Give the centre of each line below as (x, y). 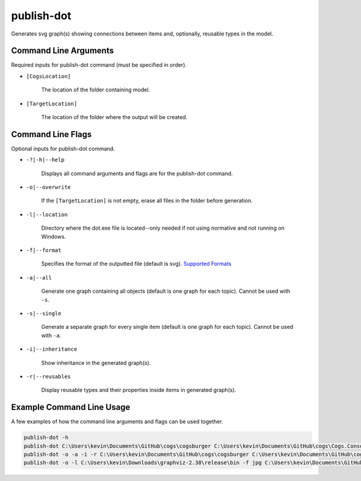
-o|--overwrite (49, 187)
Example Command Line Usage (71, 407)
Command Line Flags (51, 134)
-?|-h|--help (45, 160)
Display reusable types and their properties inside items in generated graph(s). (139, 390)
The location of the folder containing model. (96, 90)
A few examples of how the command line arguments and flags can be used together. (117, 421)
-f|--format (44, 250)
